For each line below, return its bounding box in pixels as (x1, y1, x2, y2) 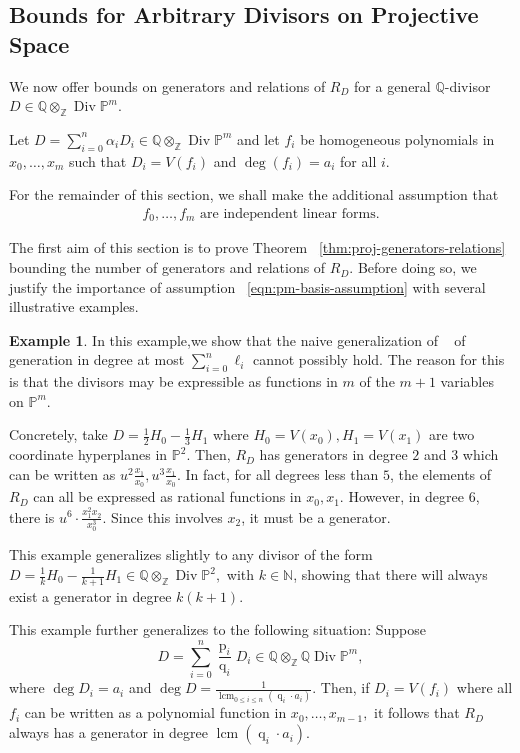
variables (440, 371, 494, 392)
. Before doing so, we (349, 257, 477, 278)
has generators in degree (259, 444, 408, 465)
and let (236, 128, 280, 149)
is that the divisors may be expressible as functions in (9, 371, 338, 392)
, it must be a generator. (241, 506, 391, 527)
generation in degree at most (9, 349, 185, 370)
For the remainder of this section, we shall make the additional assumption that (9, 184, 499, 205)
